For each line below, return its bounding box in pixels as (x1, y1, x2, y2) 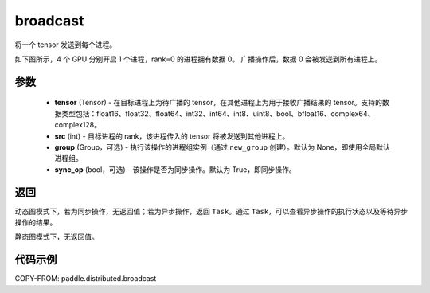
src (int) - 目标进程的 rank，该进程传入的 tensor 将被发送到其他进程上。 (54, 131, 290, 141)
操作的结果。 (14, 217, 57, 227)
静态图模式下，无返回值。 (14, 232, 99, 242)
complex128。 (54, 120, 102, 130)
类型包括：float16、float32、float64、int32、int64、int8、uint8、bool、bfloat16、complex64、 (61, 108, 375, 119)
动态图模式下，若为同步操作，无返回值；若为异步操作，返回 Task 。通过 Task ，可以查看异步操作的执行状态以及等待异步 (14, 206, 408, 216)
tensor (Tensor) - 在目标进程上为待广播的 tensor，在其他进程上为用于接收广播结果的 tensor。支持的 (54, 98, 382, 107)
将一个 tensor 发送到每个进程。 (14, 40, 117, 49)
